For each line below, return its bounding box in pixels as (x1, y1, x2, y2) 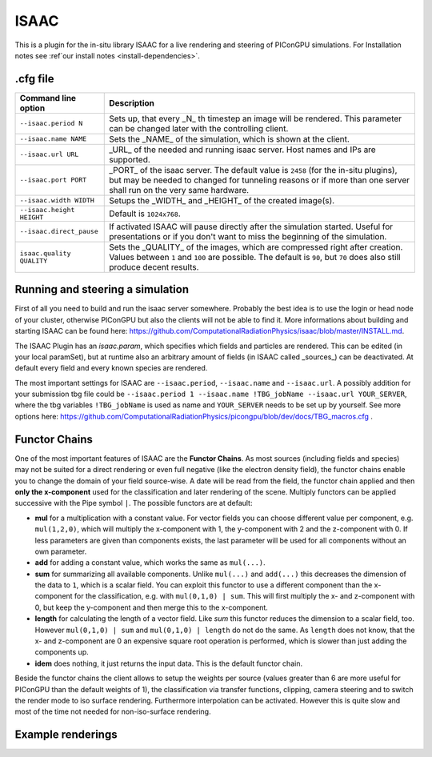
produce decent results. (109, 261, 199, 272)
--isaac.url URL (19, 150, 79, 159)
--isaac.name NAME (19, 134, 87, 143)
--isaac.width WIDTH (19, 196, 95, 205)
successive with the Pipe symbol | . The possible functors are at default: (14, 499, 253, 508)
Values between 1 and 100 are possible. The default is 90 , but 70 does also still (109, 251, 401, 262)
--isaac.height (19, 205, 75, 214)
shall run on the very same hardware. (109, 184, 250, 195)
